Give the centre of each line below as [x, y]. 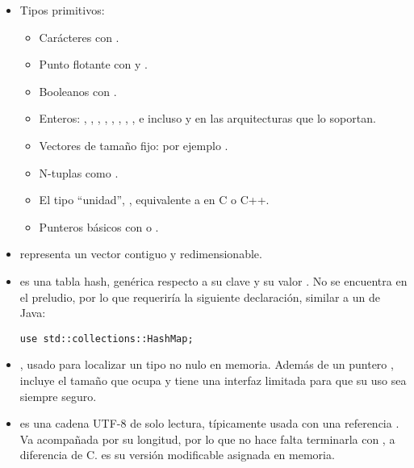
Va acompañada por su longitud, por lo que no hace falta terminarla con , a [207, 439]
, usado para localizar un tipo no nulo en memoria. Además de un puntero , [207, 364]
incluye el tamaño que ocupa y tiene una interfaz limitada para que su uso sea [213, 380]
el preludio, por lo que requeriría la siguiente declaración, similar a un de [200, 297]
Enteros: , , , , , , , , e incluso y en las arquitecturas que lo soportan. [207, 118]
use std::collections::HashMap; [107, 338]
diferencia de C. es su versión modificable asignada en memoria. [177, 455]
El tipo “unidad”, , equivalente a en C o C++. [154, 200]
